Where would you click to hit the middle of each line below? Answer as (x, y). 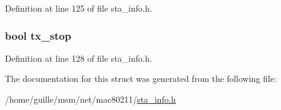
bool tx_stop (38, 35)
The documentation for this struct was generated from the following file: (141, 79)
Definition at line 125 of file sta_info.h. (79, 8)
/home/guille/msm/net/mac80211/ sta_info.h (90, 99)
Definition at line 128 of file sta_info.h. (79, 58)
